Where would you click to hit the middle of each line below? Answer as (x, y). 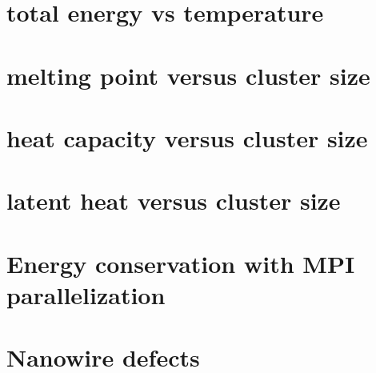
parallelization (86, 294)
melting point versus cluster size (188, 75)
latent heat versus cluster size (174, 201)
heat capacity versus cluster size (187, 137)
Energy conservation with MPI (181, 263)
